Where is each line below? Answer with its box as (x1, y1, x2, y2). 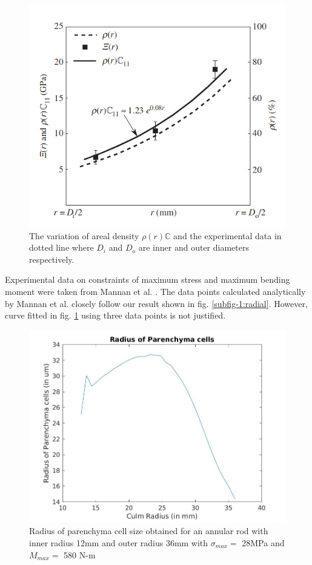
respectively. (29, 253, 75, 265)
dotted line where (29, 241, 94, 254)
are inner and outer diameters (138, 241, 249, 254)
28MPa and (242, 536, 285, 549)
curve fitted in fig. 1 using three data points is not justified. (5, 309, 226, 322)
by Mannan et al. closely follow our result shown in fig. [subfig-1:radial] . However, (5, 297, 308, 309)
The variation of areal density (29, 229, 139, 242)
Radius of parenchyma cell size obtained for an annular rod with (29, 524, 268, 537)
